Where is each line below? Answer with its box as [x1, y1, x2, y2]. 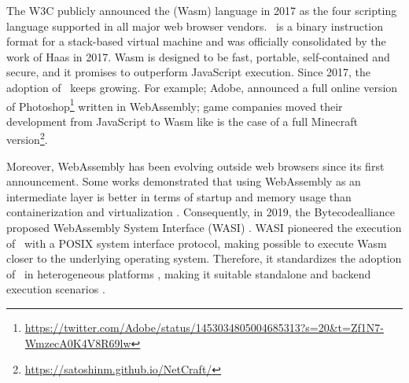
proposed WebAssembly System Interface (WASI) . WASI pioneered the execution [6, 219, 402, 236]
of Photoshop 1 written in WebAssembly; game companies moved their [6, 95, 343, 114]
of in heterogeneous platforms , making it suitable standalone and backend [6, 265, 371, 282]
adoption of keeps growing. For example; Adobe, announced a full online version [6, 79, 398, 95]
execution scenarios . [6, 281, 105, 297]
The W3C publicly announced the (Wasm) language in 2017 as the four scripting [6, 2, 397, 18]
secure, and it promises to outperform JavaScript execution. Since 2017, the [6, 64, 371, 80]
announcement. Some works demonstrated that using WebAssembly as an [6, 173, 361, 190]
